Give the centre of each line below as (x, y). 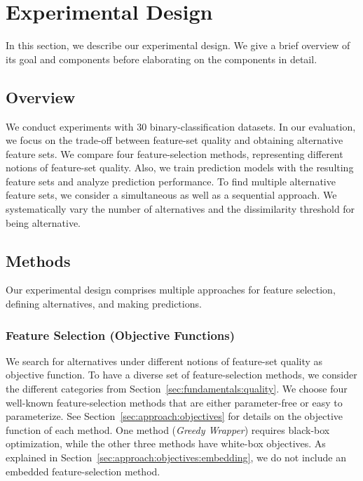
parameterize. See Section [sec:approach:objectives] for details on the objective (174, 416)
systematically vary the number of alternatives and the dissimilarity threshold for (180, 209)
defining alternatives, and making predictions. (104, 304)
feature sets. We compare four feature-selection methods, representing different (174, 153)
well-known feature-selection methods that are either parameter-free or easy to (174, 402)
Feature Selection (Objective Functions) (121, 335)
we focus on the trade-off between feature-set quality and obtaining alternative (174, 140)
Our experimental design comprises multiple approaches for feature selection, (171, 290)
